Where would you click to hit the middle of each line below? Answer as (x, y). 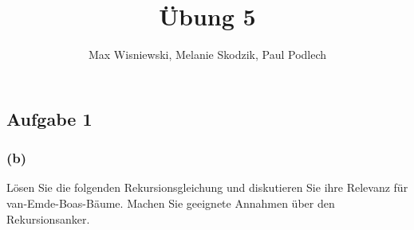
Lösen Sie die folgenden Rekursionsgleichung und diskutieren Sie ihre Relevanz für (207, 187)
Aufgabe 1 (49, 118)
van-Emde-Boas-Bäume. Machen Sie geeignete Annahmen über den (171, 203)
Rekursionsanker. (48, 218)
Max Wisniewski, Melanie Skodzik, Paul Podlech (207, 55)
